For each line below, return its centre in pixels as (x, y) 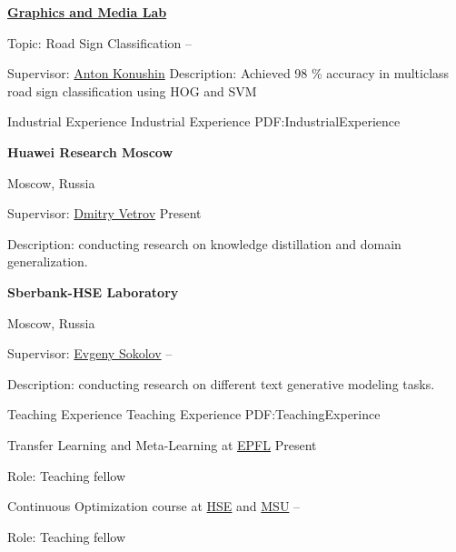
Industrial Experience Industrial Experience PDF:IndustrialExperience (204, 121)
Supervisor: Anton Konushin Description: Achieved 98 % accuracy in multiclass (228, 73)
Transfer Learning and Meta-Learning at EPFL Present (162, 444)
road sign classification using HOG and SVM (132, 90)
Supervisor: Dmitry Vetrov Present (104, 213)
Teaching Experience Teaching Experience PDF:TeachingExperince (194, 414)
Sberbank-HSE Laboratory (93, 291)
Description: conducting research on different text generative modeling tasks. (221, 383)
